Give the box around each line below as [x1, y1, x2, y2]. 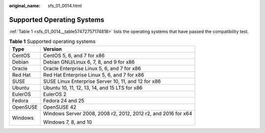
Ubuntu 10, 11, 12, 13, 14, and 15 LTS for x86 [43, 84, 143, 91]
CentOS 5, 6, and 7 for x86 [43, 52, 105, 59]
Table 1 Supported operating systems [9, 38, 96, 45]
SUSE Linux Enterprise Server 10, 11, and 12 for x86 [43, 78, 161, 84]
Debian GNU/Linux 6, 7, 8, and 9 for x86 [43, 58, 135, 65]
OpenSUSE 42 [43, 104, 77, 110]
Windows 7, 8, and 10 [43, 118, 92, 125]
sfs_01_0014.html [48, 3, 82, 8]
